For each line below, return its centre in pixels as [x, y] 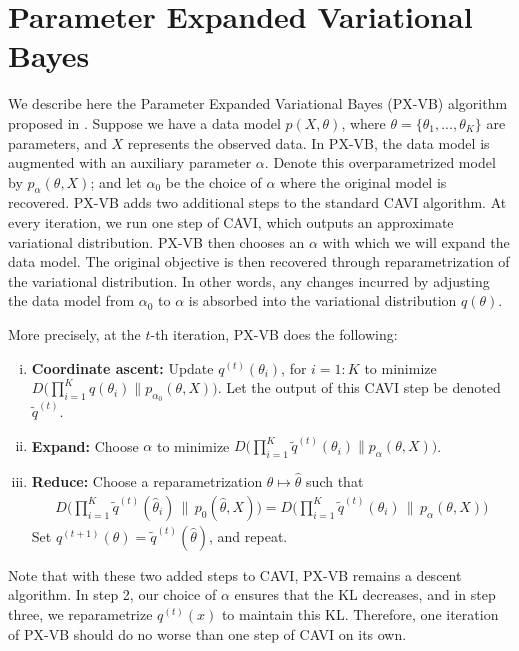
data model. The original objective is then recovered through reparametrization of [259, 261]
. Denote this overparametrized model [380, 162]
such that [335, 481]
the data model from [71, 300]
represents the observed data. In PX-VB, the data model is [308, 142]
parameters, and [57, 142]
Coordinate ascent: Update [122, 367]
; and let [116, 181]
